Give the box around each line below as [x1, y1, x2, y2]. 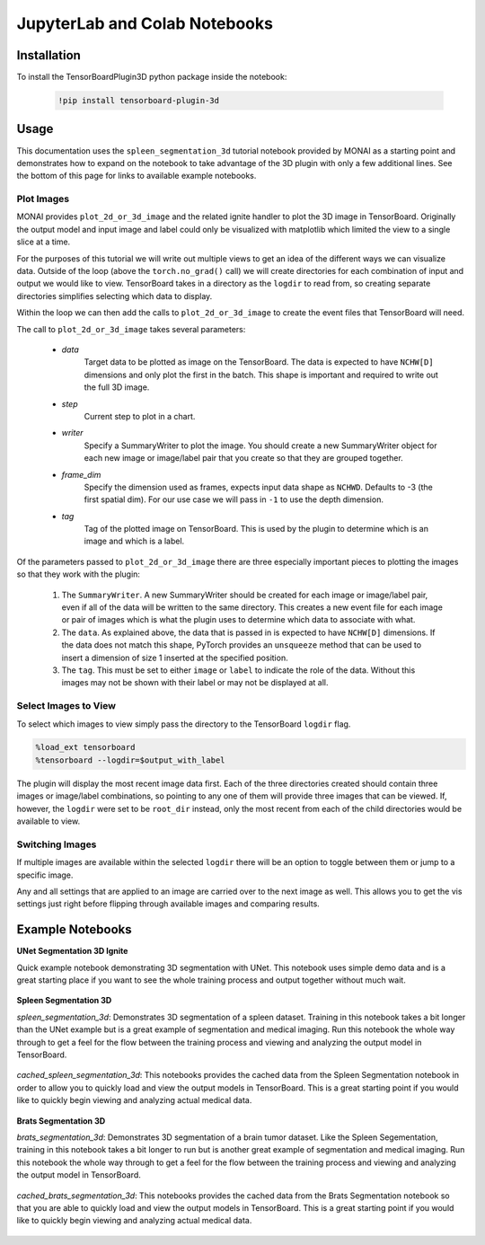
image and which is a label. [84, 535, 185, 547]
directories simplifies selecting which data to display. [16, 290, 213, 301]
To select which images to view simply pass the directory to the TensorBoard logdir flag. [16, 719, 351, 729]
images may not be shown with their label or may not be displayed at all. [61, 677, 329, 688]
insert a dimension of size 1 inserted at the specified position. [61, 652, 288, 663]
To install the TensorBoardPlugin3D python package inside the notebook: [16, 72, 287, 83]
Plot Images [16, 193, 70, 206]
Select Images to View [16, 700, 117, 712]
